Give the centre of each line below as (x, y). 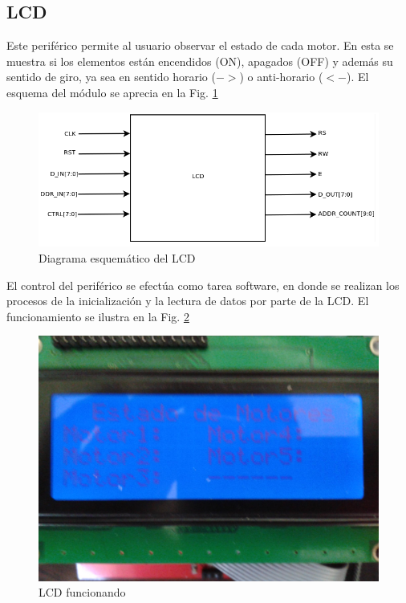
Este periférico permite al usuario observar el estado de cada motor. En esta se (200, 45)
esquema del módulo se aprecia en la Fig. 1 (112, 92)
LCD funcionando (82, 592)
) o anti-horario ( (281, 77)
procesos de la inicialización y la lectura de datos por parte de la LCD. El (188, 301)
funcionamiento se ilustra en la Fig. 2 (98, 316)
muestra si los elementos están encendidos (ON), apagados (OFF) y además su (200, 61)
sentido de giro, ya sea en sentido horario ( (111, 77)
